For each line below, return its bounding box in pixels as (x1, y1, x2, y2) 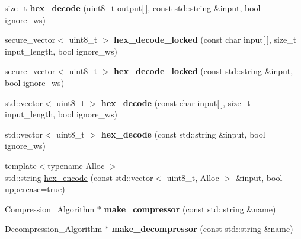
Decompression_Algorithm (5, 222, 103, 235)
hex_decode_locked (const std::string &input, (114, 65, 293, 77)
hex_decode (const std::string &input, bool (101, 128, 265, 140)
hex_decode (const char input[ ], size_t (101, 96, 251, 109)
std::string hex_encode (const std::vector (5, 171, 153, 183)
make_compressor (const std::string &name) (104, 202, 276, 215)
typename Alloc (47, 159, 105, 171)
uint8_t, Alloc (166, 171, 219, 183)
